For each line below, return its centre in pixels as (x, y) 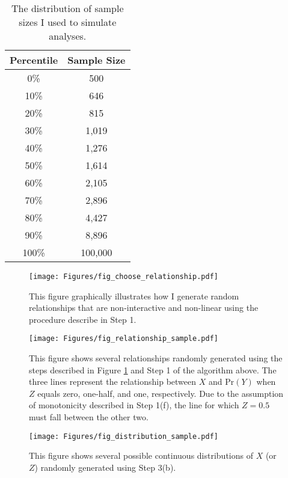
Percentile (34, 60)
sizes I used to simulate (68, 22)
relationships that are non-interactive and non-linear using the (144, 308)
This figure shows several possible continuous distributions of (141, 455)
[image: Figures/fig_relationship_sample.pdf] (124, 339)
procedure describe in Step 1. (83, 319)
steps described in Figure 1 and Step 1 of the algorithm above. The (153, 369)
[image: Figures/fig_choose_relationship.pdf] (124, 277)
